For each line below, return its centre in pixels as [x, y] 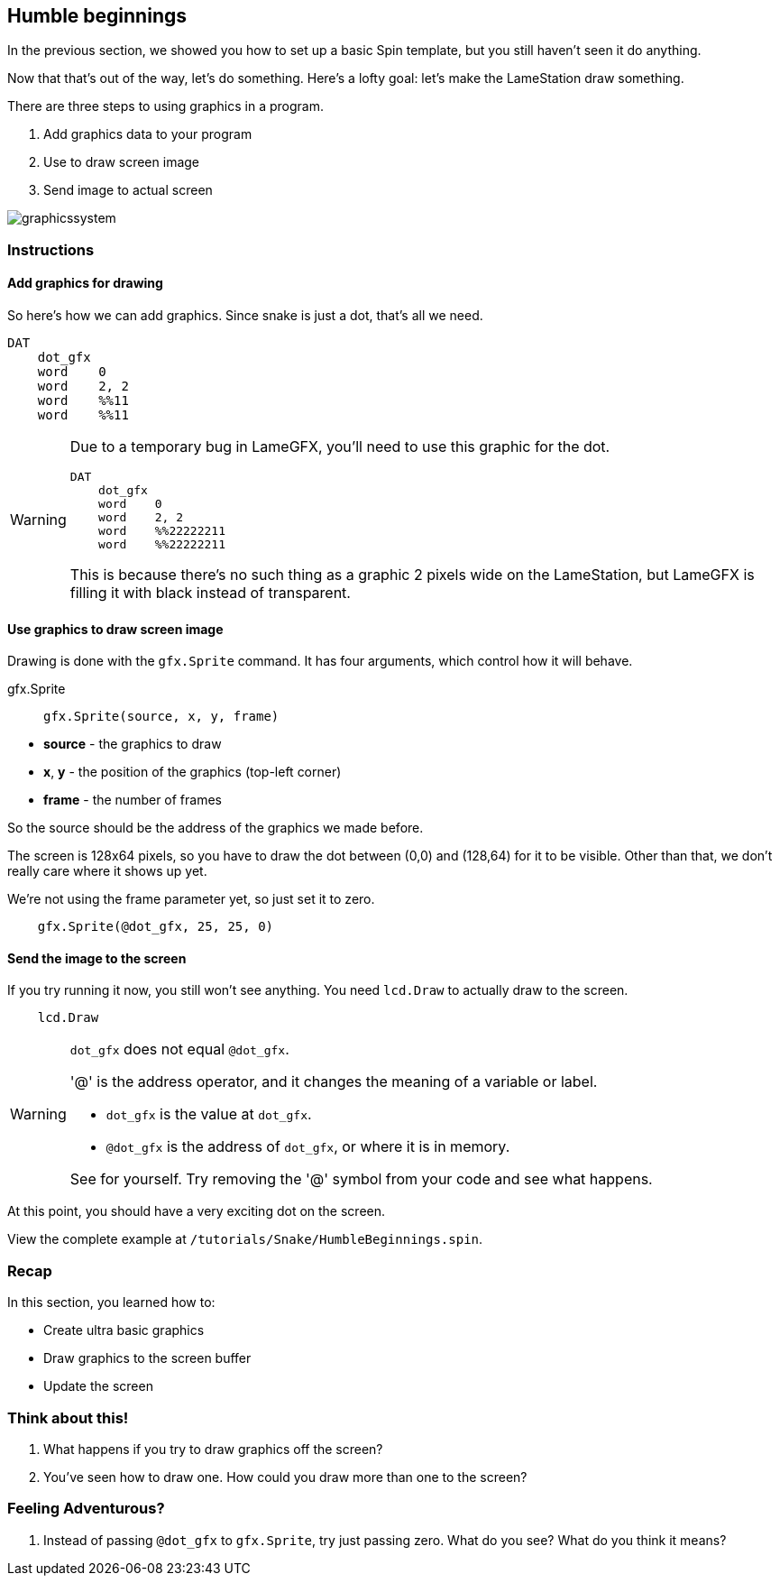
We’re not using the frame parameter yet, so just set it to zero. [191, 899]
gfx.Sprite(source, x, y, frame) [161, 717]
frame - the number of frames [133, 800]
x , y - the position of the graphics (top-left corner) [193, 772]
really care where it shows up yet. [107, 871]
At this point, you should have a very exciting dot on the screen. [197, 1211]
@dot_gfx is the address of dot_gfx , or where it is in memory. [308, 1147]
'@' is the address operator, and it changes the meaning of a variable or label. [334, 1082]
